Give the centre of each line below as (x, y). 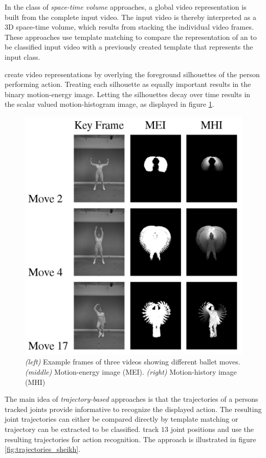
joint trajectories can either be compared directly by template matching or (121, 419)
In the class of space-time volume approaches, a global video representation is (126, 7)
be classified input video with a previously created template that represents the (129, 47)
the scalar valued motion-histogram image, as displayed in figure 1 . (109, 104)
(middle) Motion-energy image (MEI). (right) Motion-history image (131, 371)
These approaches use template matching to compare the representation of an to (131, 37)
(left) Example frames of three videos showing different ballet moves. (133, 362)
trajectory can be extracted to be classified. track (82, 429)
